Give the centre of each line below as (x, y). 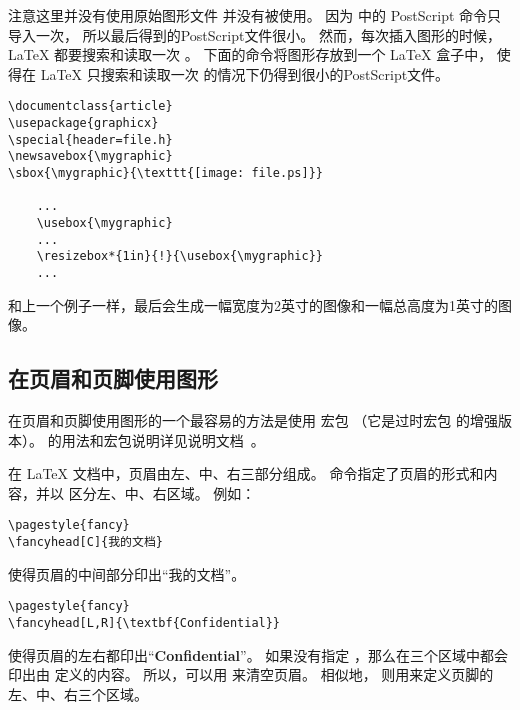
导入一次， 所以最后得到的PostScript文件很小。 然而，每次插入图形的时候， (255, 34)
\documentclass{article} (90, 106)
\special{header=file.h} (90, 139)
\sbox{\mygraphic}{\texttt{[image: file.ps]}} (165, 173)
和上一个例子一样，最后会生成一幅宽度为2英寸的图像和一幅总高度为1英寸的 (253, 304)
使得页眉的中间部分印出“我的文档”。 (127, 573)
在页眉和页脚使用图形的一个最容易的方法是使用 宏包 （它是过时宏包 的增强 (253, 419)
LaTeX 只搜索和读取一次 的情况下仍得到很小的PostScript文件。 (245, 73)
